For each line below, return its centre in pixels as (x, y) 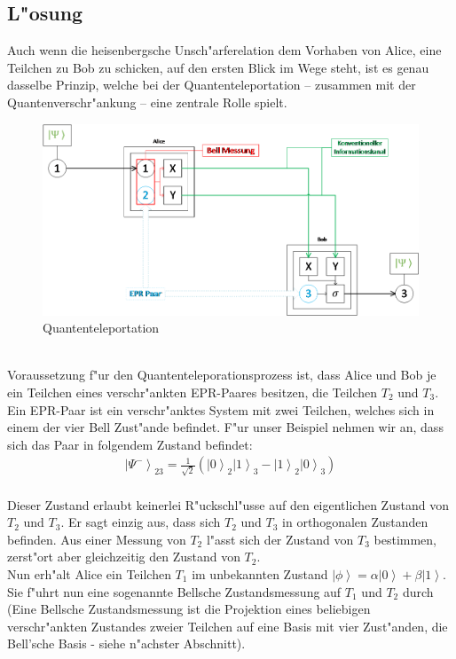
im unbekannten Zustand (260, 574)
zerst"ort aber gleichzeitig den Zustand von (124, 557)
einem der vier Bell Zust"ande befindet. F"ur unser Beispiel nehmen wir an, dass (225, 427)
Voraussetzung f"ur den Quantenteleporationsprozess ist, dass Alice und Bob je (222, 375)
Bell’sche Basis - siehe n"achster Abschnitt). (126, 643)
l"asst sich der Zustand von (280, 539)
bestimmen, (405, 539)
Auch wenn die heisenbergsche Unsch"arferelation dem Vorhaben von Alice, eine (224, 50)
